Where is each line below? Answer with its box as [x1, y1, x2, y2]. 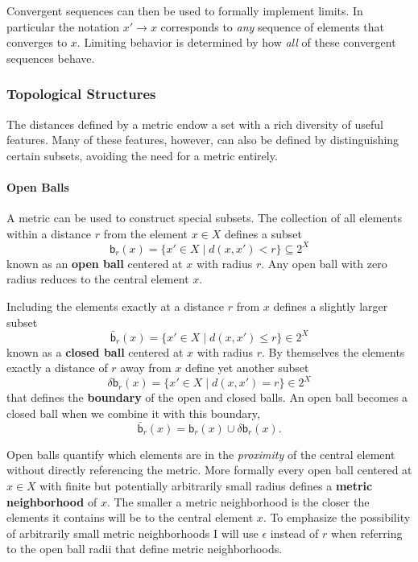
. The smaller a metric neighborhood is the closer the [106, 493, 370, 510]
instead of [270, 524, 319, 541]
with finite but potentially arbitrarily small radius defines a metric [39, 477, 373, 494]
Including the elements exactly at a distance [6, 298, 225, 315]
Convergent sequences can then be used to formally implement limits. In [6, 2, 363, 19]
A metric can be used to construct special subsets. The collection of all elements [6, 209, 402, 226]
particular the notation [6, 18, 120, 35]
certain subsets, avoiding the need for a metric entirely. [6, 147, 278, 163]
